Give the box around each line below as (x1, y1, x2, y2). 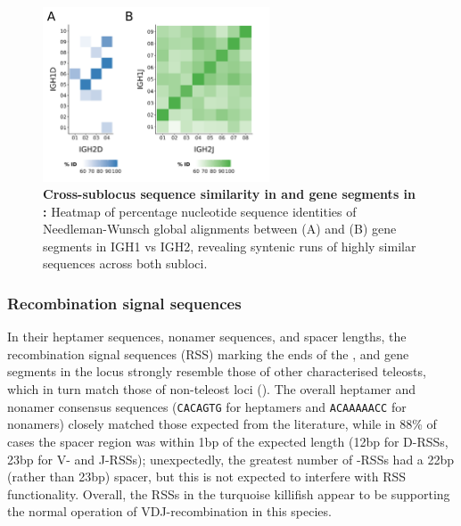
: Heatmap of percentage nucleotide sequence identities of (43, 201, 357, 220)
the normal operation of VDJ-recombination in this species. (7, 502, 332, 521)
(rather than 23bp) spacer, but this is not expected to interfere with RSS (7, 467, 407, 486)
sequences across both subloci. (43, 254, 208, 273)
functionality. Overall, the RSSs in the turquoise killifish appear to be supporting (7, 484, 450, 503)
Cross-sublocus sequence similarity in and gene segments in (43, 185, 416, 203)
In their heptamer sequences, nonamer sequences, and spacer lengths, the (7, 327, 407, 346)
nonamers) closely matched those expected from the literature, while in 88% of (7, 415, 437, 433)
